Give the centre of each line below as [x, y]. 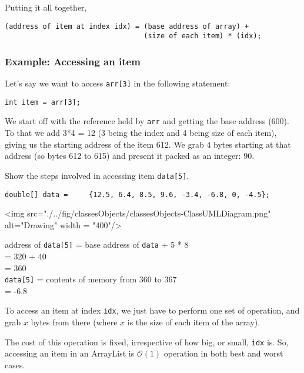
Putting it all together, [46, 7]
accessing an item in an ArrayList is [70, 353]
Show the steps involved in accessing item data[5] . [97, 175]
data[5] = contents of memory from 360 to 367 [91, 279]
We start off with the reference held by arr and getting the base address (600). [147, 121]
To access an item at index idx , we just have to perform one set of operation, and [152, 310]
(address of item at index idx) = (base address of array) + [127, 26]
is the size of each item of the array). [194, 322]
